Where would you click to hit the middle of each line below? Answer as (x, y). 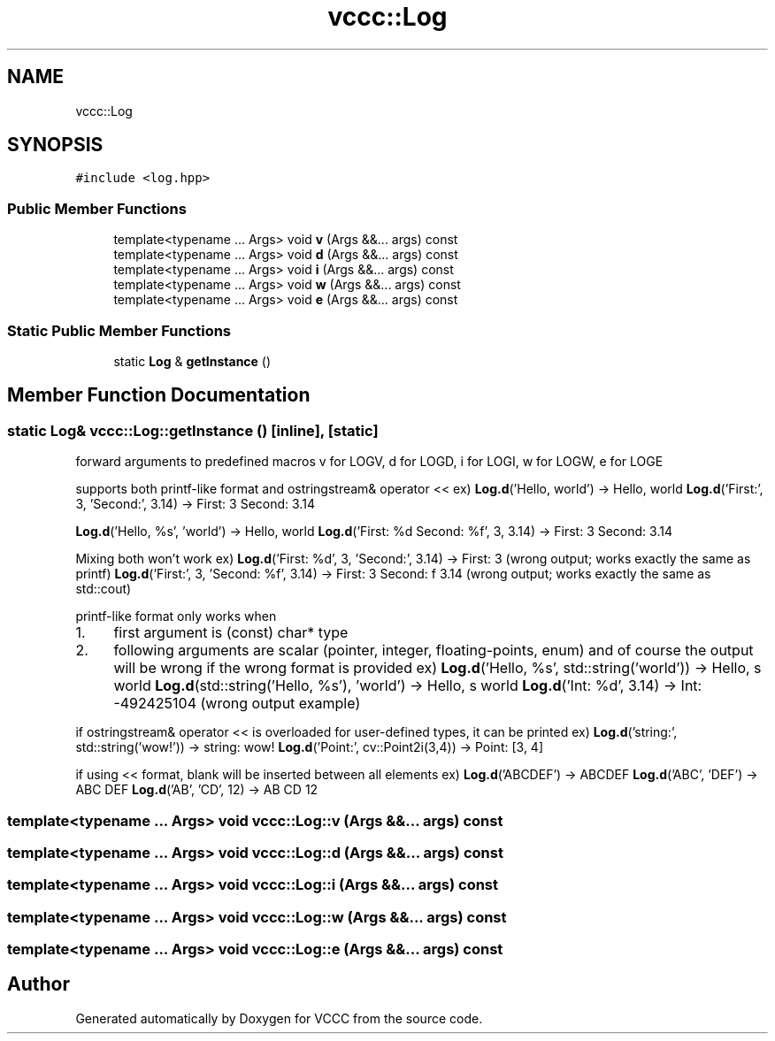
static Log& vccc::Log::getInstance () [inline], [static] (193, 430)
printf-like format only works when (176, 616)
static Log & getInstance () (192, 361)
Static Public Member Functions (119, 330)
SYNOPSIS (55, 145)
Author (38, 984)
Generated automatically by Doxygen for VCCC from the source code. (279, 1018)
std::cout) (104, 589)
